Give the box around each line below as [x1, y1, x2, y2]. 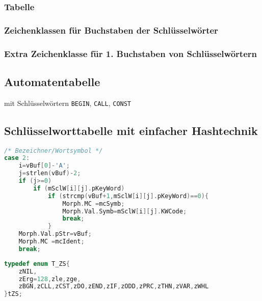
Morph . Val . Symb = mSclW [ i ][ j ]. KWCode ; [62, 207, 187, 215]
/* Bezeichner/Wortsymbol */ [4, 147, 103, 154]
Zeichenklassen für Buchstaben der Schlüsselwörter [4, 23, 218, 36]
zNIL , [18, 267, 37, 275]
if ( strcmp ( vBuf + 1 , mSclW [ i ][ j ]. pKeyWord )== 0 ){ [47, 192, 209, 200]
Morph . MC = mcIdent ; [18, 238, 85, 245]
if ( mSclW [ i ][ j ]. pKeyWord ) [33, 184, 125, 192]
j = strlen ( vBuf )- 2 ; [18, 170, 81, 177]
